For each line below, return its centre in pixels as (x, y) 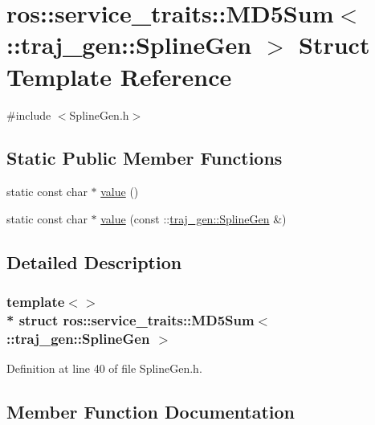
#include (29, 114)
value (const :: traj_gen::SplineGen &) (194, 218)
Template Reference (119, 76)
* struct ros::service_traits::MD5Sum (130, 320)
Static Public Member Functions (145, 158)
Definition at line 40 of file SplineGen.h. (104, 368)
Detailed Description (94, 262)
